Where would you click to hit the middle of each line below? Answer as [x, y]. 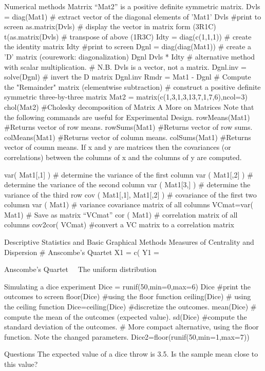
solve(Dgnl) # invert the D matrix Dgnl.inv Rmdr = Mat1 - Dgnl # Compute [128, 77]
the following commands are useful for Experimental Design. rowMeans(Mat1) [127, 117]
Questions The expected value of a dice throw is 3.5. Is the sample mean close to [131, 354]
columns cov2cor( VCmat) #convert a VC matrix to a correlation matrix [119, 224]
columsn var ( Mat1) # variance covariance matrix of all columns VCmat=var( [129, 204]
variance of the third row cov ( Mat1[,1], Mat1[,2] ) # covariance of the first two [130, 194]
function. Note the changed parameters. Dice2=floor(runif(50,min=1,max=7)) [127, 336]
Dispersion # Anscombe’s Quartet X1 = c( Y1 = [82, 252]
